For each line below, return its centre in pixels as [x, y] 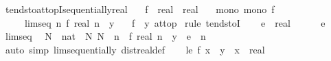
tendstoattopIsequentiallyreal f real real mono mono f [140, 9]
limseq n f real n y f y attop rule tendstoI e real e [175, 22]
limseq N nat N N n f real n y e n [105, 36]
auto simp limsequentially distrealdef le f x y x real [135, 49]
